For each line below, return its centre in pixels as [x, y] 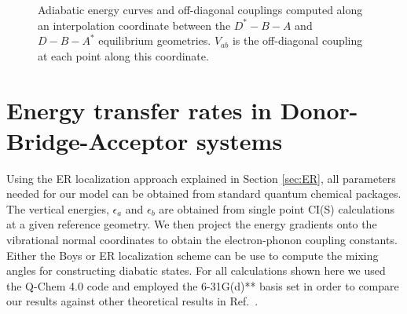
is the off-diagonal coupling [297, 40]
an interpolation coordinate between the [134, 25]
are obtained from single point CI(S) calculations [277, 208]
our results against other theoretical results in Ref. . [132, 301]
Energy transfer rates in [139, 110]
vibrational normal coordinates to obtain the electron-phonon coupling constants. [202, 240]
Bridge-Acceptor [97, 140]
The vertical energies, [58, 208]
